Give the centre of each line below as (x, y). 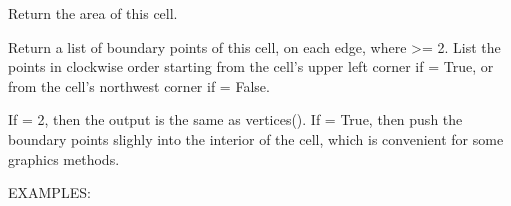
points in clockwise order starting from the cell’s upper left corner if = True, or (251, 66)
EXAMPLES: (49, 192)
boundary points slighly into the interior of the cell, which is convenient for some (256, 138)
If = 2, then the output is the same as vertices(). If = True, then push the (235, 119)
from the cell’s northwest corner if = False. (139, 85)
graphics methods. (64, 158)
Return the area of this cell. (93, 13)
